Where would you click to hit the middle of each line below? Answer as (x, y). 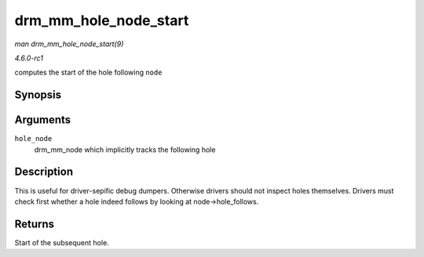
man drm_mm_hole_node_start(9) (69, 44)
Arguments (43, 120)
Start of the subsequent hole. (62, 242)
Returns (35, 224)
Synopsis (38, 95)
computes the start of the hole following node (88, 72)
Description (44, 172)
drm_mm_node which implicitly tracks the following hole (125, 150)
